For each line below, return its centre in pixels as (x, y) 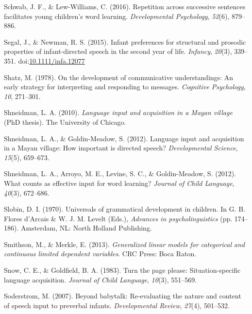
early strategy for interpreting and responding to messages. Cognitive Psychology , (125, 87)
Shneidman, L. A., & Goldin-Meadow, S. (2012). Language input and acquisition (124, 138)
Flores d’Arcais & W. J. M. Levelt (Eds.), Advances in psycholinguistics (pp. (118, 218)
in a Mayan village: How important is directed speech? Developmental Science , (121, 148)
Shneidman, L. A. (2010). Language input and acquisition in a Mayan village (118, 112)
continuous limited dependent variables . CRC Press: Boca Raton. (100, 254)
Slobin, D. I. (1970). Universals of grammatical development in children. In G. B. (125, 209)
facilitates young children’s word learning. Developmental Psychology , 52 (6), (117, 16)
